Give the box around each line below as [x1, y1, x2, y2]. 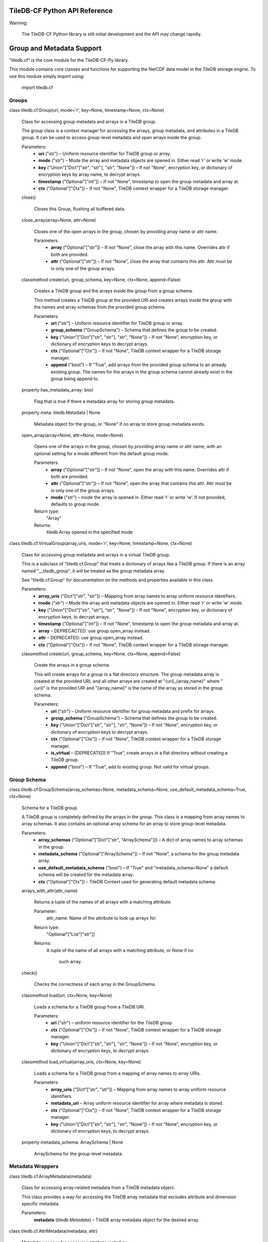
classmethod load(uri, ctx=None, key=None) [21, 993, 113, 999]
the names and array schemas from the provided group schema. [34, 304, 166, 310]
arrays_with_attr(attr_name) [21, 887, 78, 894]
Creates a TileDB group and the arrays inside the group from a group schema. [34, 288, 194, 294]
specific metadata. [21, 1201, 60, 1207]
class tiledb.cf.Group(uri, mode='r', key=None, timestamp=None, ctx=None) [9, 107, 164, 113]
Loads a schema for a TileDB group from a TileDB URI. [34, 1004, 145, 1009]
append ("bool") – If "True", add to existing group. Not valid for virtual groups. [51, 764, 210, 770]
